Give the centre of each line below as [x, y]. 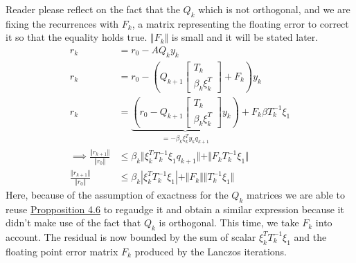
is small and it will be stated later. [245, 37]
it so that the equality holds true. [77, 37]
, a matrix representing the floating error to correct [240, 23]
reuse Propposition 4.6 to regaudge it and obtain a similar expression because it [175, 209]
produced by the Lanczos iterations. [211, 251]
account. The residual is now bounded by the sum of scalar [131, 236]
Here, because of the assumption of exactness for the [117, 194]
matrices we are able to [296, 194]
